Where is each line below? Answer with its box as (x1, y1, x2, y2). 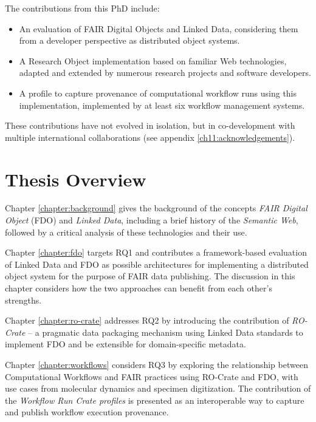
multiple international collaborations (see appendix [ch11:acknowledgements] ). (5, 131, 295, 143)
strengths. (5, 293, 42, 306)
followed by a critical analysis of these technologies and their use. (5, 225, 247, 238)
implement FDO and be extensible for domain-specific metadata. (5, 338, 246, 350)
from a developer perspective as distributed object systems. (19, 34, 240, 47)
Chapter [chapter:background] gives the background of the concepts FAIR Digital (5, 202, 307, 214)
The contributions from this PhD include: (5, 2, 160, 14)
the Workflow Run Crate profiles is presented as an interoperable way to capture (5, 393, 304, 406)
